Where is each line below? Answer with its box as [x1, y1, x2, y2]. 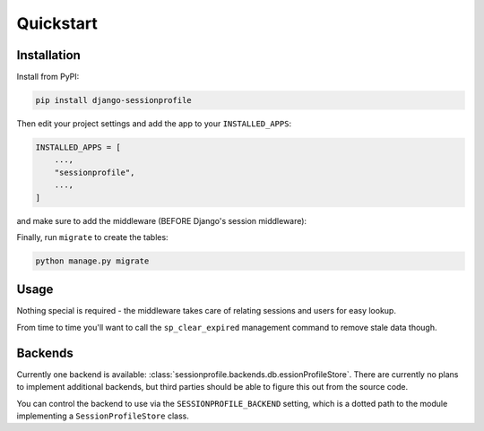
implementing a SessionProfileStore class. [16, 410, 190, 421]
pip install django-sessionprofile [35, 95, 192, 106]
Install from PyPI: [16, 72, 80, 82]
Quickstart [16, 13, 99, 33]
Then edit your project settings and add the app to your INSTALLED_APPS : [16, 118, 291, 129]
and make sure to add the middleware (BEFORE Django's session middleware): [16, 215, 307, 226]
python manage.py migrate [35, 255, 150, 266]
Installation [16, 47, 81, 63]
